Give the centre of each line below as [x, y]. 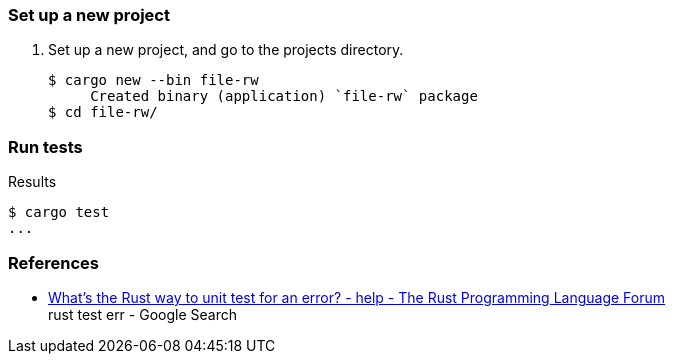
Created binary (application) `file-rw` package [284, 96]
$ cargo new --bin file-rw [153, 80]
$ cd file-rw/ [103, 112]
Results [32, 182]
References [53, 262]
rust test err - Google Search [142, 314]
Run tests [45, 146]
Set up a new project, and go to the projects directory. [226, 50]
